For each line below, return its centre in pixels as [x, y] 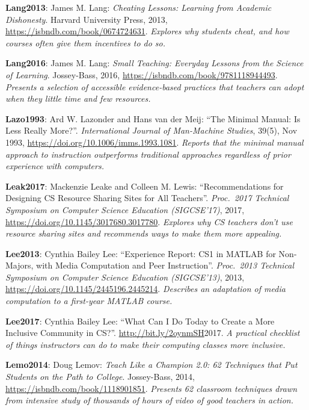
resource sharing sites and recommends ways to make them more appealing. [144, 233]
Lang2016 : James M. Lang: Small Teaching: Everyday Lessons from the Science [154, 63]
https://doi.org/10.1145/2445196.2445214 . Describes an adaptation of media [145, 289]
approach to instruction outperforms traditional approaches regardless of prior [148, 154]
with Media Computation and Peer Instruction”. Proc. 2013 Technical [165, 265]
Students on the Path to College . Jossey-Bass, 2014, [100, 377]
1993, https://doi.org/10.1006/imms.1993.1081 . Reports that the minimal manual [154, 142]
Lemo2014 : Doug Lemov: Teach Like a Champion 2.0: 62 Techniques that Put [151, 365]
